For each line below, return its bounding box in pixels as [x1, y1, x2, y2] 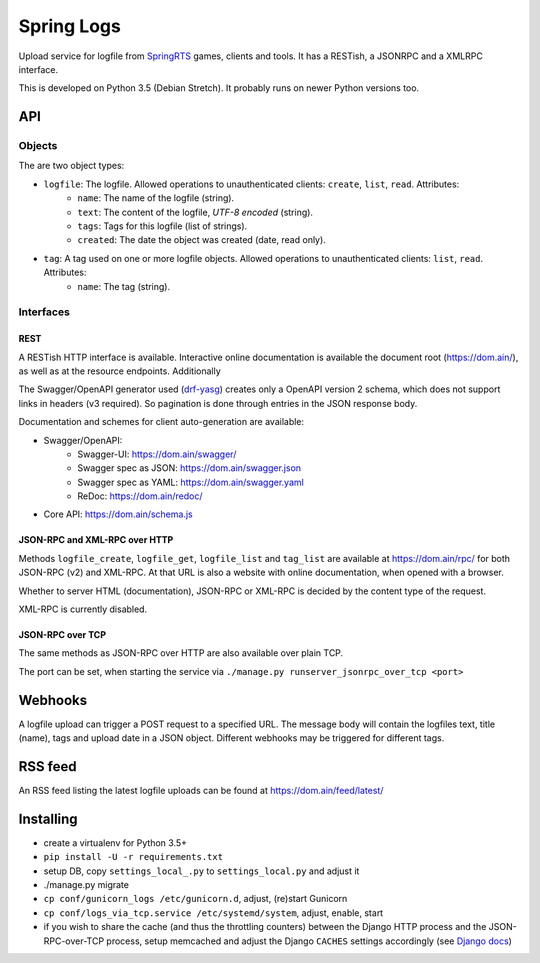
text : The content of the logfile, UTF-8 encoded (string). [77, 206, 314, 218]
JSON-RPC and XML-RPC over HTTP [18, 534, 174, 546]
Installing [18, 810, 79, 827]
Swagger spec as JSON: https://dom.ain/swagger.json [77, 462, 302, 474]
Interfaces [18, 305, 70, 319]
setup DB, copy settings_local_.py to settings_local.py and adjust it [43, 865, 360, 877]
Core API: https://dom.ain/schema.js [43, 508, 194, 520]
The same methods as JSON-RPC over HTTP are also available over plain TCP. [18, 647, 344, 659]
